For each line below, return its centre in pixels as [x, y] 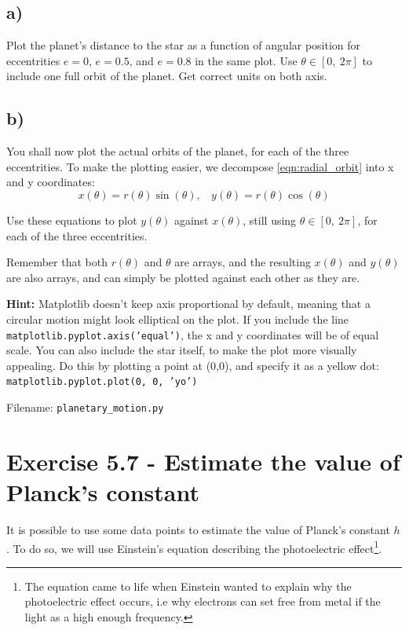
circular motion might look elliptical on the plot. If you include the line [178, 319]
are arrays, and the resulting [243, 262]
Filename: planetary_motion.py [85, 407]
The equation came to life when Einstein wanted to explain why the [188, 586]
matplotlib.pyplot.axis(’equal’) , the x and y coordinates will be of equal [193, 334]
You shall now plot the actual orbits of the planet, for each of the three [178, 151]
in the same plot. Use [246, 60]
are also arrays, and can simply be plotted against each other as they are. [183, 277]
